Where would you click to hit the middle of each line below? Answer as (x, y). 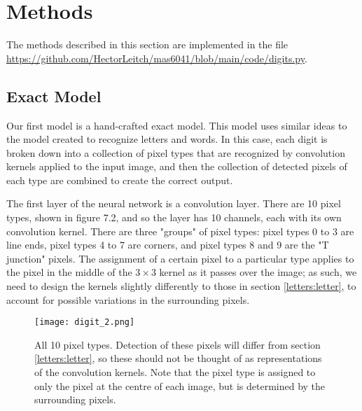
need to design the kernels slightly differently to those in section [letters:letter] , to (181, 286)
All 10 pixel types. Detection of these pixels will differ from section (177, 344)
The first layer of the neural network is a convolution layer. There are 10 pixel (174, 203)
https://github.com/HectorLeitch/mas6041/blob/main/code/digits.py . (157, 58)
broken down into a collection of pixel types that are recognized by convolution (176, 152)
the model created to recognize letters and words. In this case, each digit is (167, 139)
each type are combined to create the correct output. (120, 180)
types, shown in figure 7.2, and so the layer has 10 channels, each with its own (174, 217)
